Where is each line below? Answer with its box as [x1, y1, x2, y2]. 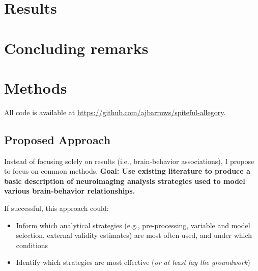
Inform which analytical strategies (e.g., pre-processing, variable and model [16, 220, 250, 230]
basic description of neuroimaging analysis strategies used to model [4, 175, 245, 186]
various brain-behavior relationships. [4, 185, 135, 196]
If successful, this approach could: [4, 203, 109, 213]
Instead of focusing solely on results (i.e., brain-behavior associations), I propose [4, 155, 254, 166]
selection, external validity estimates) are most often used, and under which [16, 230, 252, 240]
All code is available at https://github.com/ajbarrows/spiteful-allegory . [4, 106, 226, 117]
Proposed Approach [4, 131, 111, 147]
